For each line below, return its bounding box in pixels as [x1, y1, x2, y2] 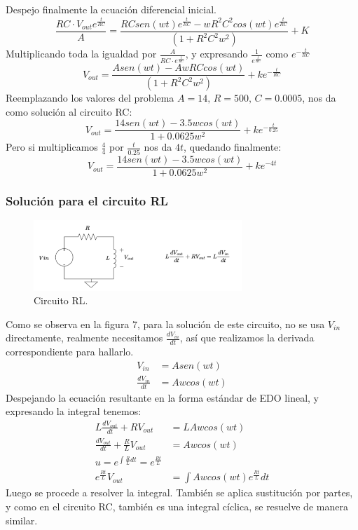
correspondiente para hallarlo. [6, 344, 134, 359]
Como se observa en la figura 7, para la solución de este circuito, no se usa [6, 316, 325, 331]
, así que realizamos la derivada [179, 330, 315, 345]
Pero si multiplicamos [6, 140, 98, 154]
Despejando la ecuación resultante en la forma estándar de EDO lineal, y [6, 390, 319, 405]
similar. [6, 512, 38, 527]
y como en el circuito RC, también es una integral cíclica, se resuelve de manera [6, 499, 348, 514]
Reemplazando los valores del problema [6, 90, 174, 105]
